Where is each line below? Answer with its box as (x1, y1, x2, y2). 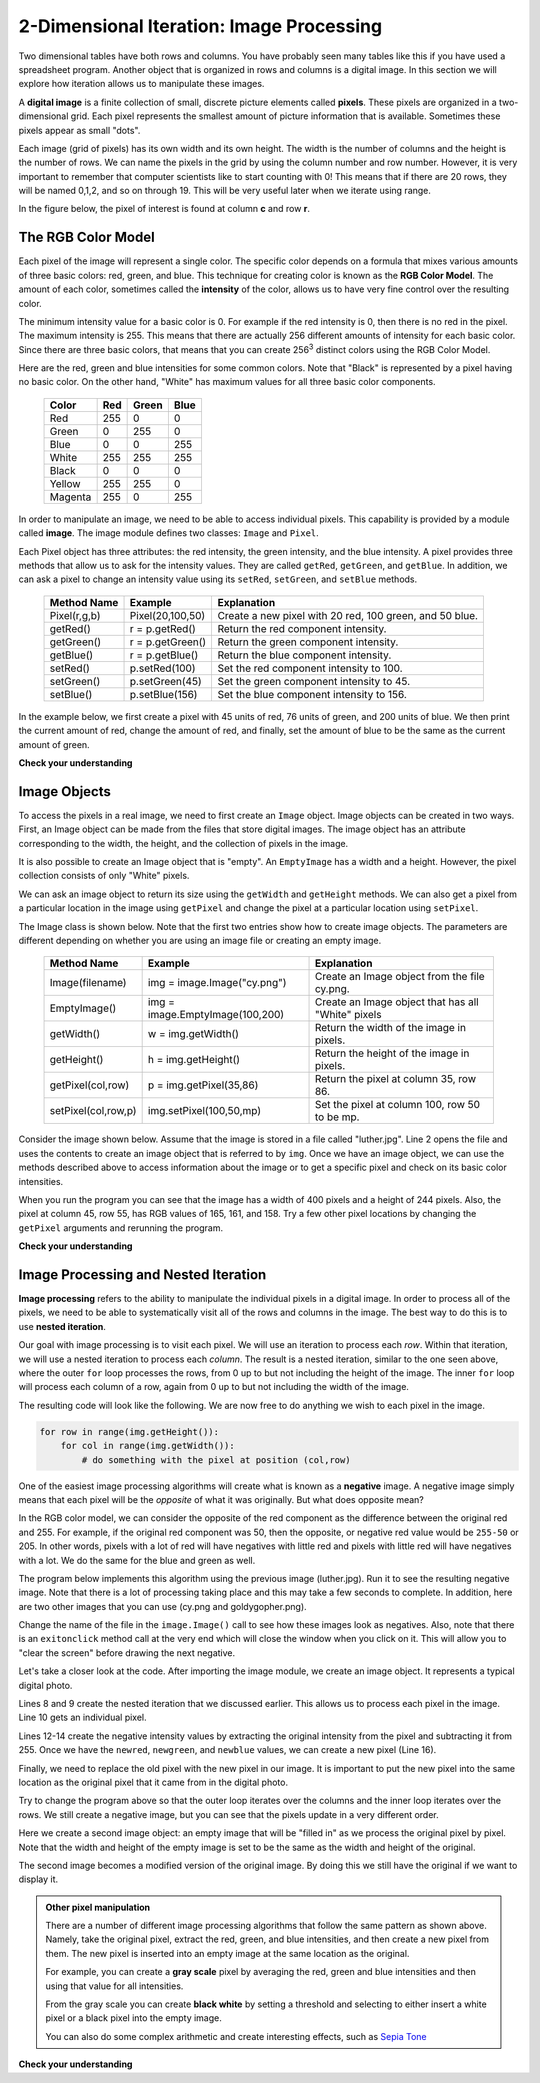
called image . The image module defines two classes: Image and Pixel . (18, 527, 319, 539)
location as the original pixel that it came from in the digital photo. (18, 1776, 289, 1788)
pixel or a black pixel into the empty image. (45, 2012, 222, 2024)
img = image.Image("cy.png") (147, 976, 287, 990)
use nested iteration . (18, 1320, 107, 1332)
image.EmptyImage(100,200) (147, 1008, 285, 1022)
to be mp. (314, 1110, 360, 1124)
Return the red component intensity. (217, 621, 387, 635)
